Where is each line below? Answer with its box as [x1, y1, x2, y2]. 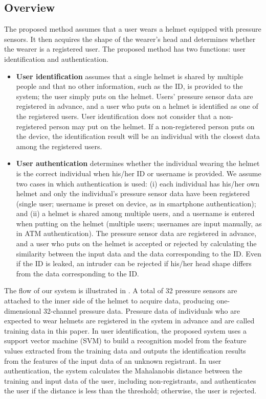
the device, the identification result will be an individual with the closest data [16, 131, 260, 142]
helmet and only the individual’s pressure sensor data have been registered [16, 188, 250, 199]
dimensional [4, 305, 41, 316]
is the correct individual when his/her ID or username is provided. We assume [16, 168, 261, 178]
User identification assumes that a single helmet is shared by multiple [16, 71, 243, 81]
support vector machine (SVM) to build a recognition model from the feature [4, 335, 247, 346]
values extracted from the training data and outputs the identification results [4, 345, 246, 356]
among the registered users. [16, 140, 102, 151]
